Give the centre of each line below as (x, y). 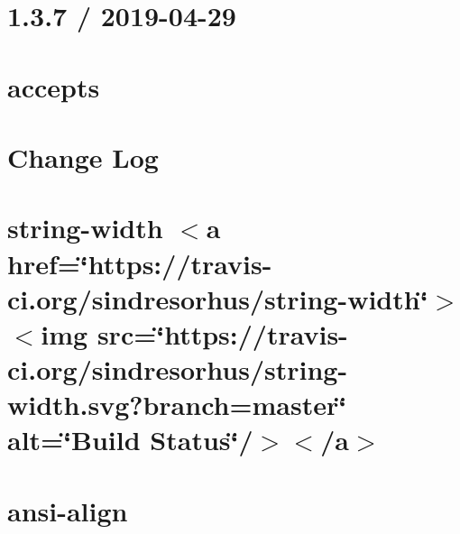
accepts (54, 86)
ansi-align (68, 510)
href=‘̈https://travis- (140, 263)
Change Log (83, 157)
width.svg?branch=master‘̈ (177, 405)
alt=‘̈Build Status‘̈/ (130, 440)
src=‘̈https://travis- (222, 333)
